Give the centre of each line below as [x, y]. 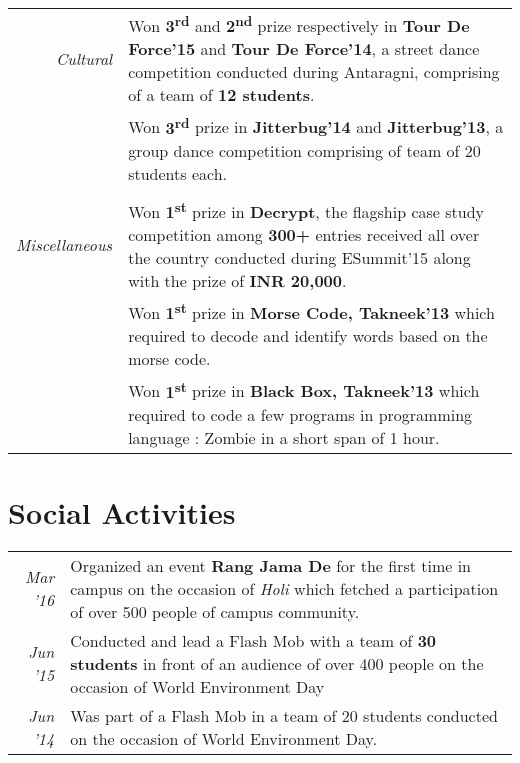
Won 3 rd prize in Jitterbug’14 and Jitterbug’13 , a [316, 125]
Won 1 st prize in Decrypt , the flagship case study [306, 209]
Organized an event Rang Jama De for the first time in [271, 565]
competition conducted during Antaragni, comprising [314, 72]
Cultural [84, 59]
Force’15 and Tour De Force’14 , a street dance [304, 49]
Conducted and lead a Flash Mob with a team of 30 [253, 640]
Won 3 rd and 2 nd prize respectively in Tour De [299, 24]
